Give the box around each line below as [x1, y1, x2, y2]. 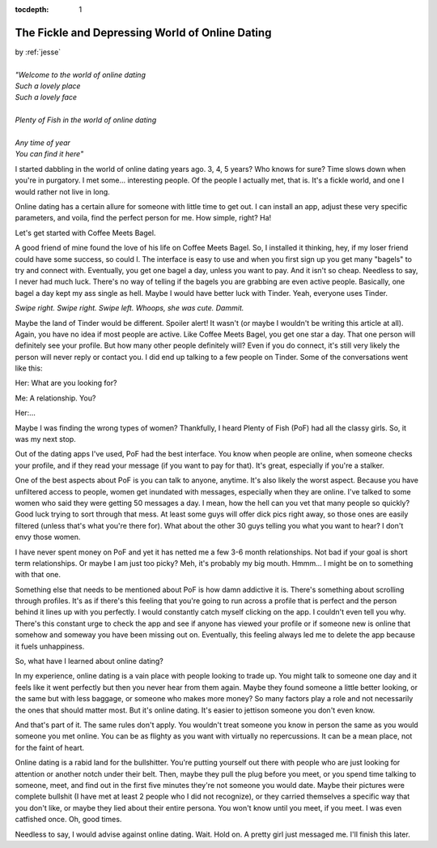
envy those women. [15, 532, 81, 542]
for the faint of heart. [15, 743, 85, 752]
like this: [15, 363, 43, 373]
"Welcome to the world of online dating [15, 70, 146, 79]
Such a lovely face [15, 92, 77, 102]
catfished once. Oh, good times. [15, 815, 122, 824]
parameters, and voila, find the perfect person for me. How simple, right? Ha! [15, 213, 272, 223]
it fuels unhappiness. [15, 641, 85, 651]
